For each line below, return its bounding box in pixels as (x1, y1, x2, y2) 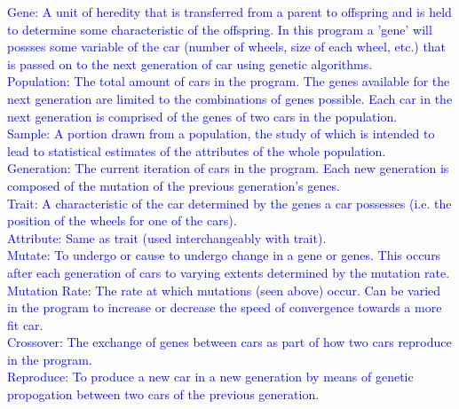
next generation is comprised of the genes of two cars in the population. (7, 106, 398, 125)
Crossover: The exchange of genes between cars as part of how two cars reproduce (7, 333, 452, 351)
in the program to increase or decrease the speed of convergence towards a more (7, 298, 442, 317)
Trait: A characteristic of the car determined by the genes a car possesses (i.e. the (7, 193, 452, 212)
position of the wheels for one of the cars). (7, 211, 237, 230)
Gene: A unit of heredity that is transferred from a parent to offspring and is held (7, 3, 452, 20)
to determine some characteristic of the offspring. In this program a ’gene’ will (7, 20, 432, 38)
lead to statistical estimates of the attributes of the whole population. (7, 141, 386, 160)
